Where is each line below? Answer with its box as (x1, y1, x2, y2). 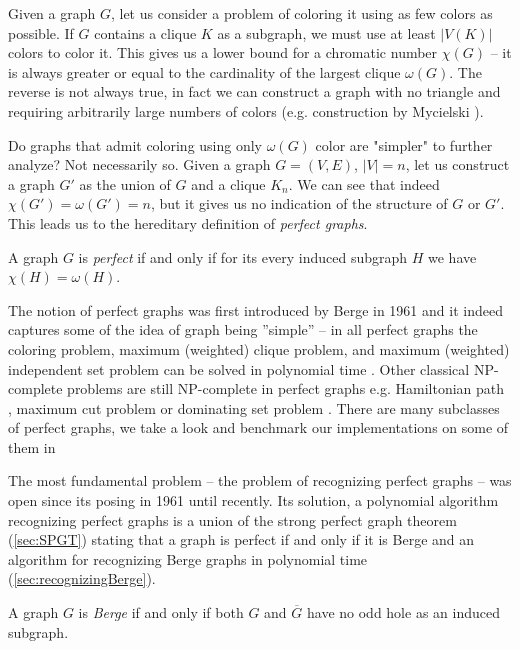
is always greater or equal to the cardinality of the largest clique (8, 61, 401, 82)
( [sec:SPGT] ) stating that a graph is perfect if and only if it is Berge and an (8, 529, 475, 550)
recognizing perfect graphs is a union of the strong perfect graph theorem (8, 509, 457, 530)
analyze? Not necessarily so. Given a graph (8, 154, 271, 175)
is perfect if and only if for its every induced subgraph (78, 246, 408, 267)
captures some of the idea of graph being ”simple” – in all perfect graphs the (8, 319, 478, 340)
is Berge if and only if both (78, 602, 244, 623)
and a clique (191, 173, 266, 194)
